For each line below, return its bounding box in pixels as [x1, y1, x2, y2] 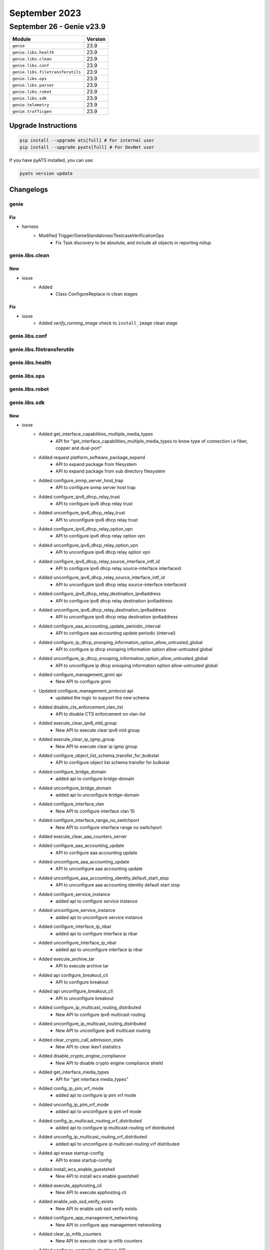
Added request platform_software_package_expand [38, 454, 145, 460]
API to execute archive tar [55, 963, 109, 969]
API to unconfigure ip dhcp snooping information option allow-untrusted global [55, 662, 218, 668]
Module [12, 35, 31, 42]
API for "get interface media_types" [55, 1076, 128, 1082]
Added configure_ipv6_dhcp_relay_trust [38, 493, 120, 499]
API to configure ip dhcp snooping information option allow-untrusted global [55, 646, 212, 652]
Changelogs [9, 185, 48, 193]
